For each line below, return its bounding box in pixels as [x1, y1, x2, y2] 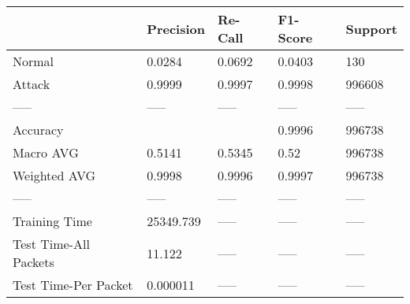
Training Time [13, 212, 92, 230]
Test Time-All [13, 235, 90, 253]
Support [345, 19, 397, 38]
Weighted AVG [13, 166, 96, 184]
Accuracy [13, 120, 64, 139]
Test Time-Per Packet [13, 276, 133, 294]
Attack [13, 75, 50, 93]
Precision [147, 19, 205, 38]
